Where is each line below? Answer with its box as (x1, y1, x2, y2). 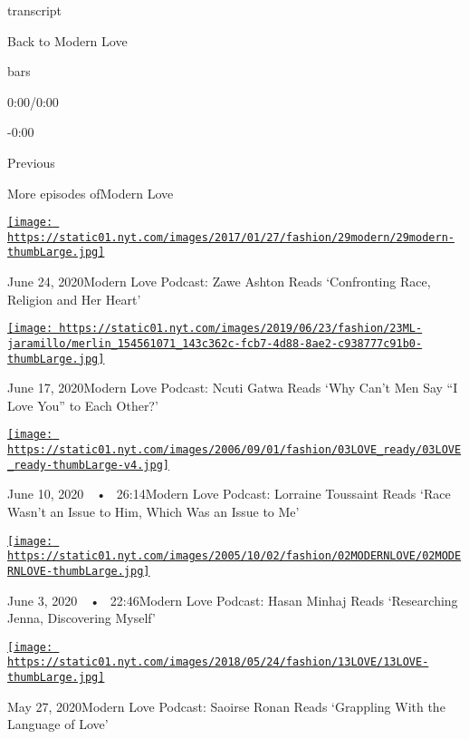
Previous (7, 152, 55, 171)
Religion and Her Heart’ (7, 289, 141, 308)
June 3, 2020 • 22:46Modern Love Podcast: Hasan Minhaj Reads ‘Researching (7, 590, 458, 609)
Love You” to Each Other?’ (7, 395, 158, 414)
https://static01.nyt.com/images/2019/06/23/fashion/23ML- (59, 322, 423, 335)
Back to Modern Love (7, 31, 128, 50)
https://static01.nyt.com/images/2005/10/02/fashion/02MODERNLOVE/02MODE (7, 549, 462, 563)
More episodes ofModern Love (7, 183, 174, 202)
